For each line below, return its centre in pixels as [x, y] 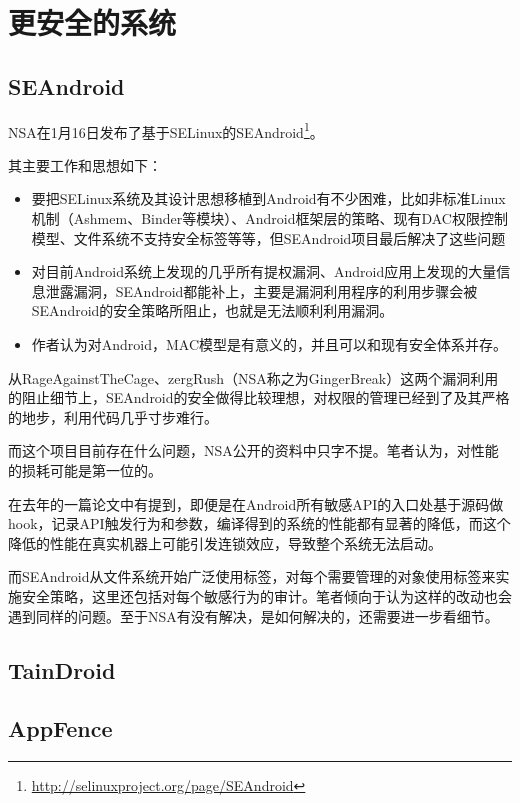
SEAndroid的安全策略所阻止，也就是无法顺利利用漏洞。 [212, 310]
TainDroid [62, 669]
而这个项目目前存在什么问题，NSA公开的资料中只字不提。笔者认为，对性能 [253, 450]
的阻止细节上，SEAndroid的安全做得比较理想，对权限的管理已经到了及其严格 [259, 397]
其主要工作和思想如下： [85, 164]
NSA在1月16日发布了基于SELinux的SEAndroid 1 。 [166, 130]
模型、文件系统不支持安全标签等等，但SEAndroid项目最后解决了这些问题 [268, 237]
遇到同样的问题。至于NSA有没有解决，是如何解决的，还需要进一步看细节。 [253, 615]
